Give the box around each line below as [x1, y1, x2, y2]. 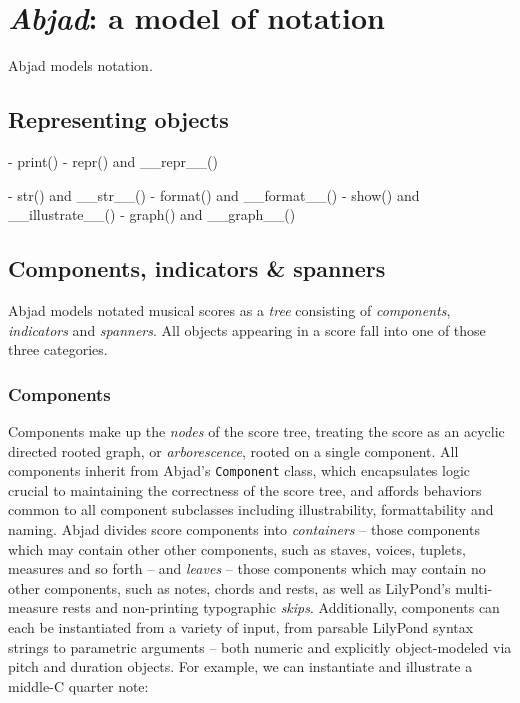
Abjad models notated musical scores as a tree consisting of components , [8, 299, 451, 320]
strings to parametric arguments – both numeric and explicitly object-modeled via [8, 636, 512, 657]
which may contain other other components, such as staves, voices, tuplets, [8, 538, 466, 559]
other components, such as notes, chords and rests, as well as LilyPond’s [8, 577, 451, 598]
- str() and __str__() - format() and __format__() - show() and [8, 184, 420, 205]
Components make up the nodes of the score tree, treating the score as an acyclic [8, 420, 505, 441]
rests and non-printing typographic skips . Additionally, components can [62, 597, 500, 618]
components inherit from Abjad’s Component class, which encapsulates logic [8, 460, 471, 481]
